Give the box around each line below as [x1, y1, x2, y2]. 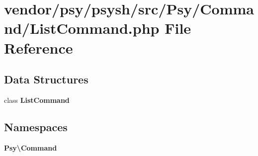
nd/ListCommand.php [4, 18, 160, 38]
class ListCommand [4, 94, 70, 105]
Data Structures [4, 72, 88, 87]
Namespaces [4, 119, 68, 134]
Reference [4, 37, 73, 58]
